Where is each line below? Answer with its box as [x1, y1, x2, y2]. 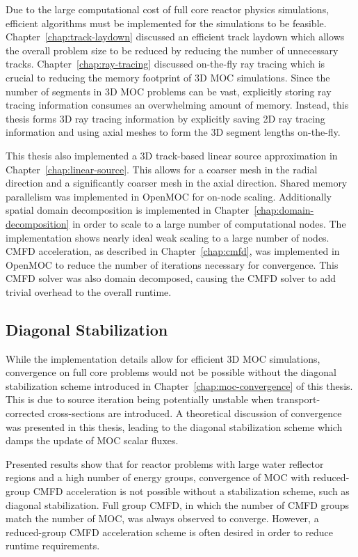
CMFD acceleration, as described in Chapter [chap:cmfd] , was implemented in [6, 244, 340, 258]
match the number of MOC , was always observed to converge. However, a [6, 511, 319, 526]
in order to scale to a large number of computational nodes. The [72, 216, 346, 230]
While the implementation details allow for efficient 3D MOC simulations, [6, 351, 320, 366]
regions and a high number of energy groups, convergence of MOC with [6, 470, 310, 485]
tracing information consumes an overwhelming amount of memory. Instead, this [6, 97, 349, 112]
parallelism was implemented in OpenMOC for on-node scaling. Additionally [6, 189, 332, 203]
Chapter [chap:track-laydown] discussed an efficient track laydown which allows [6, 29, 345, 44]
